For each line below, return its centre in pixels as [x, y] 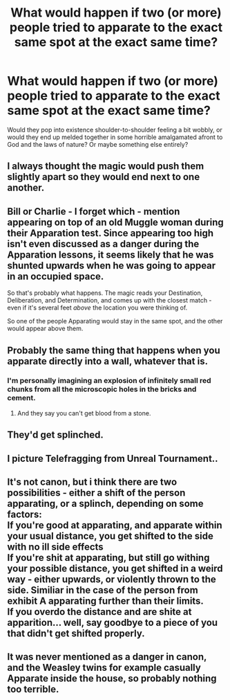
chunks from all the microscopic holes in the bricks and [102, 389]
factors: [25, 514]
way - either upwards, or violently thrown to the [112, 579]
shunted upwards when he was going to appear [112, 266]
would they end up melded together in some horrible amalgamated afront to [115, 137]
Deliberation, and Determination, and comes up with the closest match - [109, 300]
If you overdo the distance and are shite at [99, 612]
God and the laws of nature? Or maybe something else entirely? [98, 144]
